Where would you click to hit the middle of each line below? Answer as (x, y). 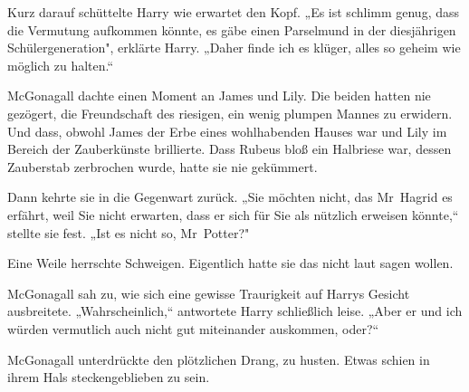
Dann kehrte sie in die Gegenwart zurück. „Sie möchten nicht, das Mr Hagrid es (230, 197)
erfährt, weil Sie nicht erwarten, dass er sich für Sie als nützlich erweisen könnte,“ (233, 214)
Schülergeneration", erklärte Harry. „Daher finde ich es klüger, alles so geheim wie (234, 48)
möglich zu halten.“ (61, 65)
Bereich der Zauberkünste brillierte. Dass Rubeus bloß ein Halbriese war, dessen (230, 149)
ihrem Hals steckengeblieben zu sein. (109, 377)
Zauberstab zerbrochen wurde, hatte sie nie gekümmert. (163, 166)
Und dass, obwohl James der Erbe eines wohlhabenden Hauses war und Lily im (227, 131)
